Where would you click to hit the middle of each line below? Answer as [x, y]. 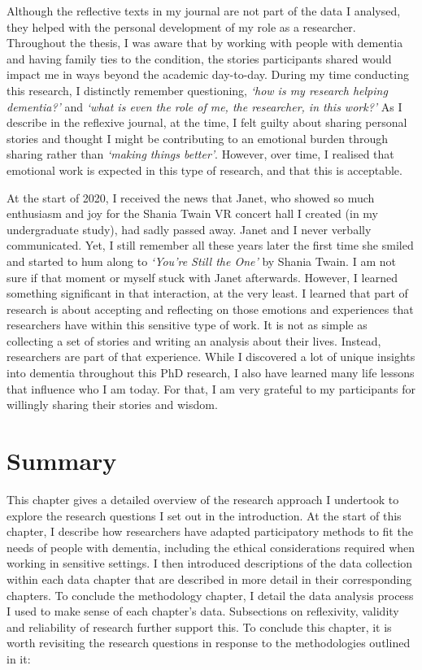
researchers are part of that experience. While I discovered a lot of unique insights [211, 357]
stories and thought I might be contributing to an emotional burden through [197, 138]
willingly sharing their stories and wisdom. [112, 405]
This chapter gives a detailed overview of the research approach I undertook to [203, 499]
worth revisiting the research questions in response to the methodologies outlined [209, 643]
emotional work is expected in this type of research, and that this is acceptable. [204, 170]
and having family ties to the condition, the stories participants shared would [199, 58]
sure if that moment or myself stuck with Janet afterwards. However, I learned [202, 277]
